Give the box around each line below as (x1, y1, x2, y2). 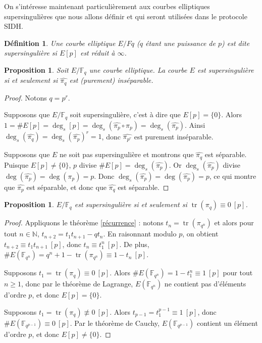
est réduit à (80, 47, 115, 58)
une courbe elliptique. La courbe (89, 64, 187, 75)
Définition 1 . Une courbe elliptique (4, 37, 116, 48)
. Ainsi (184, 119, 205, 130)
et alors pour (214, 217, 254, 228)
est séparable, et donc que (26, 181, 107, 192)
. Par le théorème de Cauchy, (70, 317, 160, 328)
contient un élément (196, 317, 258, 328)
